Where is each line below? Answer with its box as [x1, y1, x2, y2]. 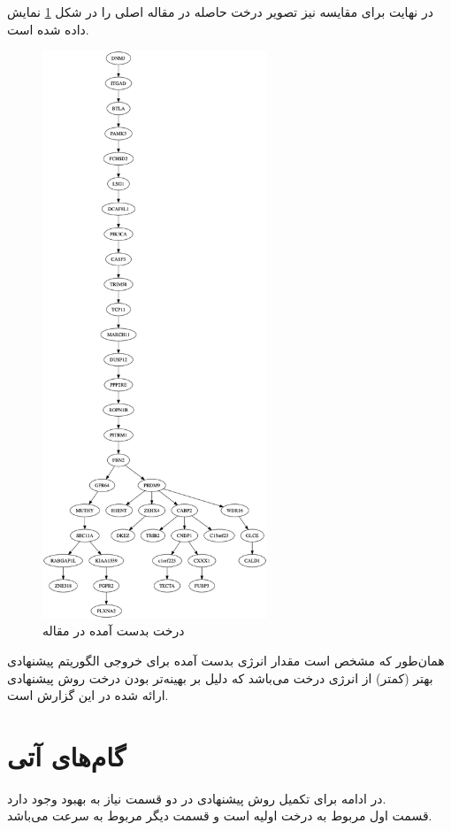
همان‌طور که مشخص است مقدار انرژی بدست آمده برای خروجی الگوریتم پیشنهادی [7, 650, 445, 669]
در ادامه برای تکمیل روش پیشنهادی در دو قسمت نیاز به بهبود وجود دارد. [7, 789, 386, 807]
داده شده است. [7, 19, 89, 38]
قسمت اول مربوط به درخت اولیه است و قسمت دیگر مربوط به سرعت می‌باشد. [7, 806, 432, 825]
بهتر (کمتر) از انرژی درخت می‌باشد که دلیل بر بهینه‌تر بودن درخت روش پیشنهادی [7, 668, 433, 687]
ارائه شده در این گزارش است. [7, 686, 169, 704]
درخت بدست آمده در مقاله [42, 621, 185, 640]
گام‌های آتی [7, 737, 126, 773]
